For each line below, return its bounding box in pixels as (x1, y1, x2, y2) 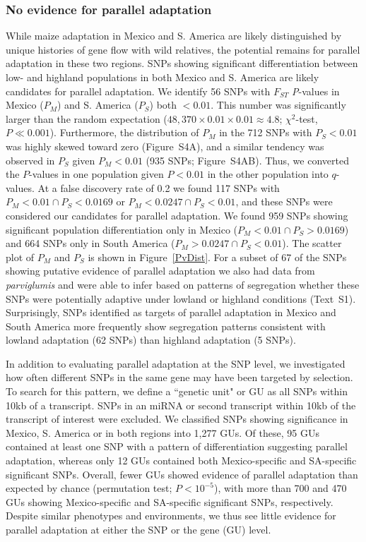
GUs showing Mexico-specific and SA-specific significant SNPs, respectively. (6, 494, 333, 509)
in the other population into (207, 167, 329, 181)
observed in (6, 152, 55, 167)
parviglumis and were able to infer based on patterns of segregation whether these (6, 277, 360, 291)
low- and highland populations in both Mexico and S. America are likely (6, 70, 319, 84)
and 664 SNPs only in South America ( (6, 236, 175, 251)
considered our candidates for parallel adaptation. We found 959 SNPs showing (6, 207, 348, 222)
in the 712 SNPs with (219, 125, 312, 140)
